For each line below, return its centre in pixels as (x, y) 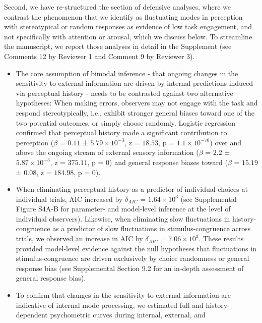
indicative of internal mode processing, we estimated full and (110, 305)
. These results (221, 238)
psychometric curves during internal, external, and (128, 315)
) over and (225, 142)
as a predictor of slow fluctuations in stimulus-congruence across (152, 228)
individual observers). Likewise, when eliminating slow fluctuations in (123, 218)
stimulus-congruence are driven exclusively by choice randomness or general (133, 258)
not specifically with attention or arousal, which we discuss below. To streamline (128, 36)
